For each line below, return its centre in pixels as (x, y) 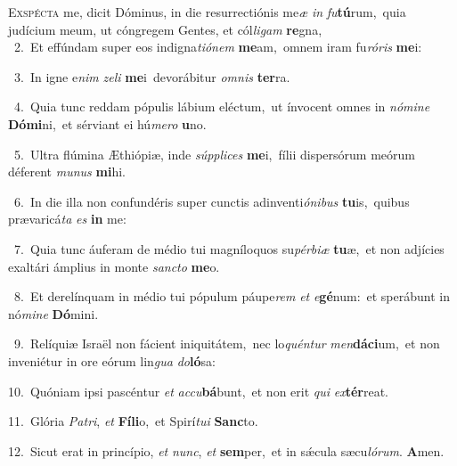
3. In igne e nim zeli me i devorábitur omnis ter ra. (152, 76)
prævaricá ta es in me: (67, 219)
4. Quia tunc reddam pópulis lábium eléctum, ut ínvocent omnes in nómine (222, 106)
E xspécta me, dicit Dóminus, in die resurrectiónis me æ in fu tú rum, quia (207, 12)
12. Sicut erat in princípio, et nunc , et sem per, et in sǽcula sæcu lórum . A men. (226, 450)
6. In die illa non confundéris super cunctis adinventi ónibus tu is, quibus (212, 201)
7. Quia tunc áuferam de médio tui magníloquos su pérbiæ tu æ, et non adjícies (229, 248)
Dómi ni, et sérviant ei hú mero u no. (107, 123)
